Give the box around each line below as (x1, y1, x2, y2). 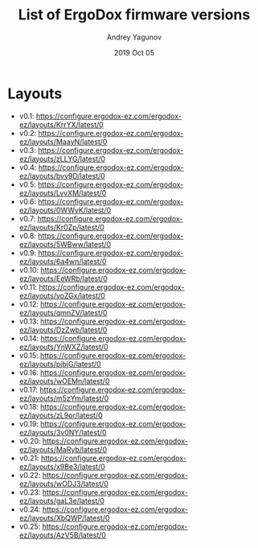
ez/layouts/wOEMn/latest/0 (18, 376, 110, 385)
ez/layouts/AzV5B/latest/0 (18, 529, 106, 540)
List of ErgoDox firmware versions (18, 6, 251, 24)
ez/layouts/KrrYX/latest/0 (18, 119, 104, 130)
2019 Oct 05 (113, 47, 155, 57)
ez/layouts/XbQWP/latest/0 (18, 513, 110, 522)
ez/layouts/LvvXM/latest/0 (18, 187, 107, 198)
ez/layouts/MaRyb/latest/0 (18, 444, 108, 454)
